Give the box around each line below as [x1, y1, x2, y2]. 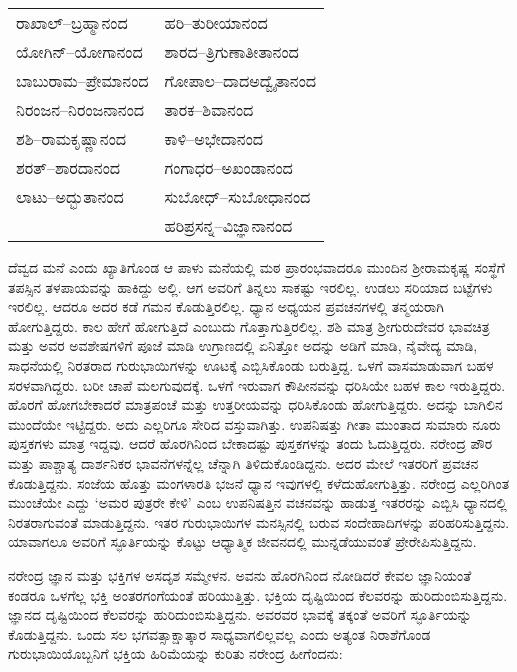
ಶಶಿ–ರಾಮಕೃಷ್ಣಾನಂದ [16, 127, 127, 150]
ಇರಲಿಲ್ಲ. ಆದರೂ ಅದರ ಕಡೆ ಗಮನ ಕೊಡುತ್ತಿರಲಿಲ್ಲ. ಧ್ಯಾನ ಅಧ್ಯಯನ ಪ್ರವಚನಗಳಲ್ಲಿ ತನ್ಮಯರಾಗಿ [8, 296, 444, 317]
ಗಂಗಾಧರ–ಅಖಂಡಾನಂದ [164, 156, 293, 179]
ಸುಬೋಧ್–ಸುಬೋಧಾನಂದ [164, 185, 311, 208]
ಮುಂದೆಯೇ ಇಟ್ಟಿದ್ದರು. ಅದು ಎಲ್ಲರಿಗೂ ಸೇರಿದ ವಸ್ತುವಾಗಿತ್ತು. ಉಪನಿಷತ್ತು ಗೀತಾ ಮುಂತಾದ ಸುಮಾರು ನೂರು [8, 413, 501, 434]
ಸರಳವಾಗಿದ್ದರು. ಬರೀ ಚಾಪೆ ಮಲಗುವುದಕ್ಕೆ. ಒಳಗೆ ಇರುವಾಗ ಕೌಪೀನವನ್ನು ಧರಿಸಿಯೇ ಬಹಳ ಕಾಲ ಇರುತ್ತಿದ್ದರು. [8, 374, 506, 395]
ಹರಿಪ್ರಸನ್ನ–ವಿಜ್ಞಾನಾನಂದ [164, 214, 293, 237]
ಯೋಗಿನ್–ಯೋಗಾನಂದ [16, 40, 143, 63]
